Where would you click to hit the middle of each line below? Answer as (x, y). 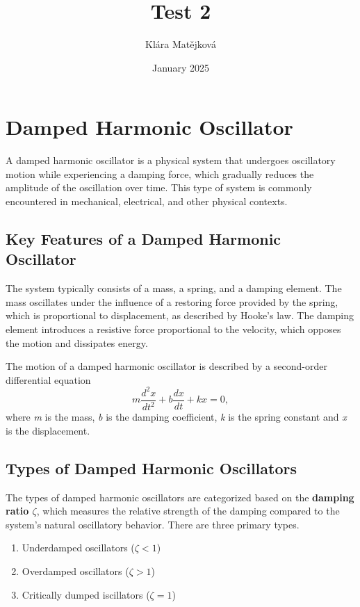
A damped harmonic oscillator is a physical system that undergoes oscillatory (171, 160)
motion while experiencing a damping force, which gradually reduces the (160, 173)
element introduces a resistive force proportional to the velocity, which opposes (173, 329)
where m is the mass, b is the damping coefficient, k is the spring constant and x (176, 417)
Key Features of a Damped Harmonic (144, 239)
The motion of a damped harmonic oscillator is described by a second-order (166, 366)
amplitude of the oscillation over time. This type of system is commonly (159, 187)
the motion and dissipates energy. (77, 342)
